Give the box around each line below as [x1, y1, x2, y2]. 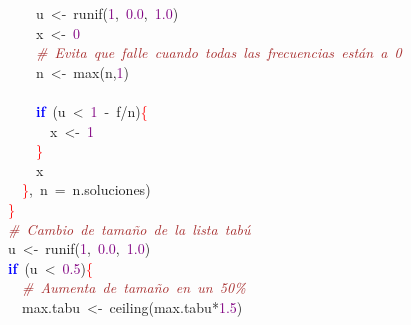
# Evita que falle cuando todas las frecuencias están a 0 [36, 42, 402, 63]
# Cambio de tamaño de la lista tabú [8, 218, 251, 239]
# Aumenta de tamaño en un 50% [22, 277, 246, 298]
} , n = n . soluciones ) [22, 179, 151, 200]
